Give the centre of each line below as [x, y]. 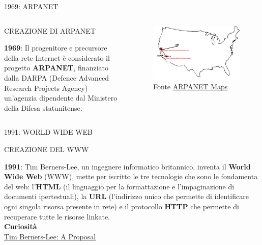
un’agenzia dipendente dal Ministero [61, 98]
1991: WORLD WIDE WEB [49, 132]
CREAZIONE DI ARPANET [50, 30]
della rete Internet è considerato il [57, 57]
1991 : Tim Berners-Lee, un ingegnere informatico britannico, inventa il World [127, 166]
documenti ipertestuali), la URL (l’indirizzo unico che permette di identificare [126, 196]
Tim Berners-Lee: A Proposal [50, 236]
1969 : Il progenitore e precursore [56, 48]
